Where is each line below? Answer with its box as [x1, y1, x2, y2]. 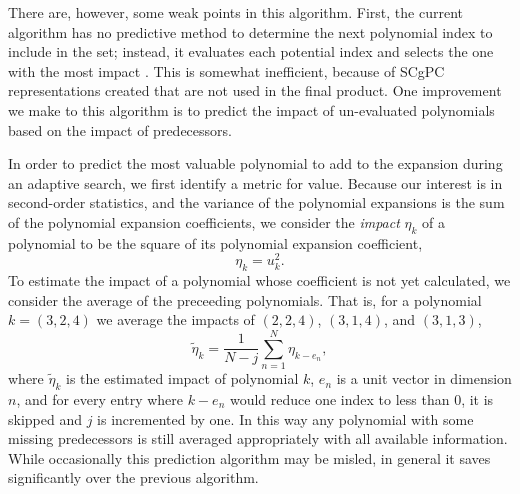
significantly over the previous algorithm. [8, 467, 259, 488]
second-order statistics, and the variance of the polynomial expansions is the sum [8, 192, 505, 213]
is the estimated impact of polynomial [66, 368, 299, 389]
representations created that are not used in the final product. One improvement [8, 80, 502, 101]
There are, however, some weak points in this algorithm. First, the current [8, 2, 463, 22]
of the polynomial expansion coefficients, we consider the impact [8, 211, 400, 232]
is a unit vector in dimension [336, 368, 512, 389]
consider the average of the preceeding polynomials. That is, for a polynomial [8, 289, 482, 310]
